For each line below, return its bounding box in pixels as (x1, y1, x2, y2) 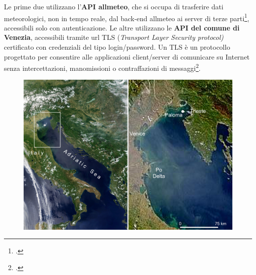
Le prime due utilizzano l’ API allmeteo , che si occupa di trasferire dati (4, 1, 224, 11)
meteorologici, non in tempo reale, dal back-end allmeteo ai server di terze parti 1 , (4, 11, 250, 23)
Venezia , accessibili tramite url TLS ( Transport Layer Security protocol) (4, 32, 224, 42)
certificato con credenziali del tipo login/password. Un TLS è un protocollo (4, 42, 230, 52)
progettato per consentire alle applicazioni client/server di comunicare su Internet (4, 51, 250, 61)
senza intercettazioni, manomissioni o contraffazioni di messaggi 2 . (4, 61, 201, 73)
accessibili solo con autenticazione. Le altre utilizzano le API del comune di (4, 22, 240, 32)
